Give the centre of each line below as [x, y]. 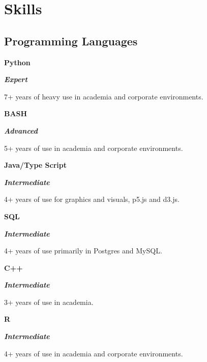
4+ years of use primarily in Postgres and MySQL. [83, 251]
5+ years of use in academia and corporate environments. [94, 148]
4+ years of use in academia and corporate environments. [94, 353]
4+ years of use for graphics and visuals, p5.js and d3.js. [92, 199]
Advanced [21, 130]
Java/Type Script [35, 165]
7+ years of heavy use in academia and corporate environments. [104, 96]
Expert [16, 79]
